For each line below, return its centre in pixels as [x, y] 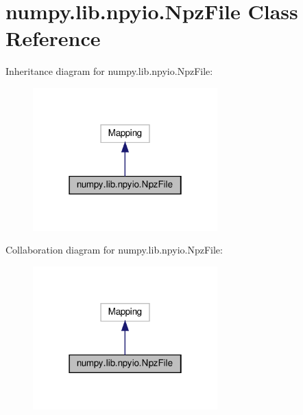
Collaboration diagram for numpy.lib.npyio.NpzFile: [114, 250]
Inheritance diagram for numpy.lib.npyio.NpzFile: [109, 71]
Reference [53, 38]
